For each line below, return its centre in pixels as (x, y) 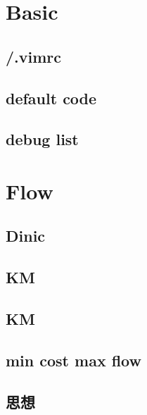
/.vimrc (34, 56)
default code (51, 98)
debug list (42, 139)
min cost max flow (73, 360)
